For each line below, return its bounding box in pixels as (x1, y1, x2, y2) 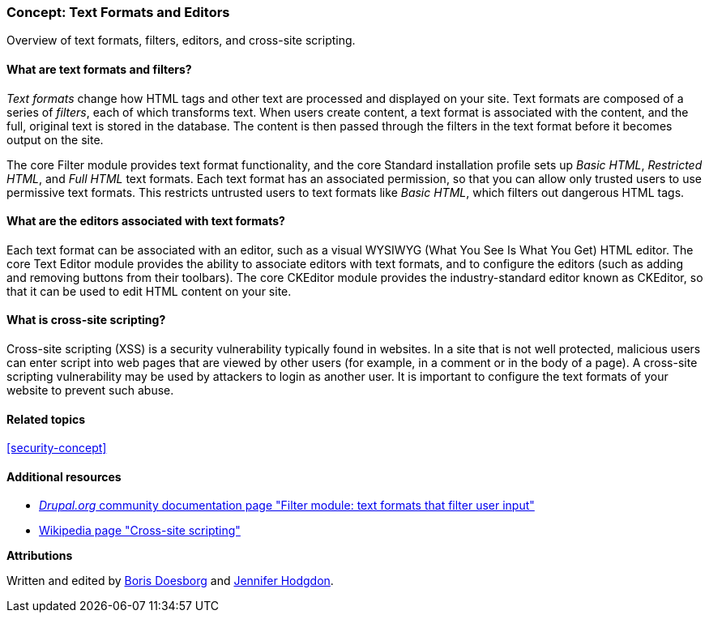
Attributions (6, 549, 73, 563)
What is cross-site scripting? (6, 313, 166, 327)
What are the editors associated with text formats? (6, 214, 285, 228)
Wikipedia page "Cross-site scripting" (39, 523, 241, 538)
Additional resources (6, 469, 122, 484)
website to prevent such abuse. (6, 383, 174, 398)
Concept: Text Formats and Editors (6, 4, 230, 20)
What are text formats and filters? (6, 62, 192, 76)
